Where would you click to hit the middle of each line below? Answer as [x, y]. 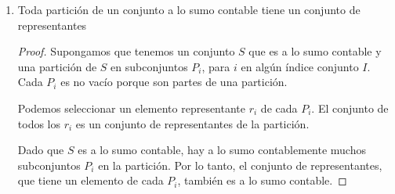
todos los [39, 123]
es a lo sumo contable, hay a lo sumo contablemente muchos [222, 150]
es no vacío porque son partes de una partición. [174, 82]
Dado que [41, 150]
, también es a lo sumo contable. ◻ [262, 180]
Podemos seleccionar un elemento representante [132, 108]
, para [216, 66]
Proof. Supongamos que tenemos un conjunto [126, 51]
